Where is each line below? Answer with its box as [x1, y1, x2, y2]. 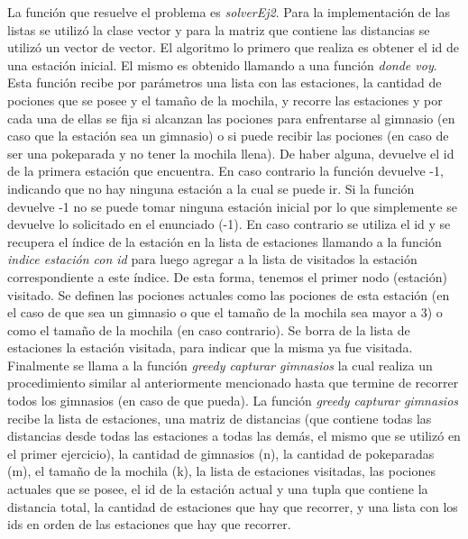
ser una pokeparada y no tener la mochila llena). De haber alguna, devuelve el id [7, 143, 454, 162]
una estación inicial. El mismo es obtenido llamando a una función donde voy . [7, 55, 437, 74]
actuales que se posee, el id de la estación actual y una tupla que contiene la [7, 480, 428, 498]
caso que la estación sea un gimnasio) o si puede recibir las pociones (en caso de [7, 126, 449, 145]
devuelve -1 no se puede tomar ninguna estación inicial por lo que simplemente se [7, 196, 457, 215]
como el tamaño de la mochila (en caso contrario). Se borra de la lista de [7, 320, 410, 339]
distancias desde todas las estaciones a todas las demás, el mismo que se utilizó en [7, 426, 461, 445]
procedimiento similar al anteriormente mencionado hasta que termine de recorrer [7, 373, 459, 392]
